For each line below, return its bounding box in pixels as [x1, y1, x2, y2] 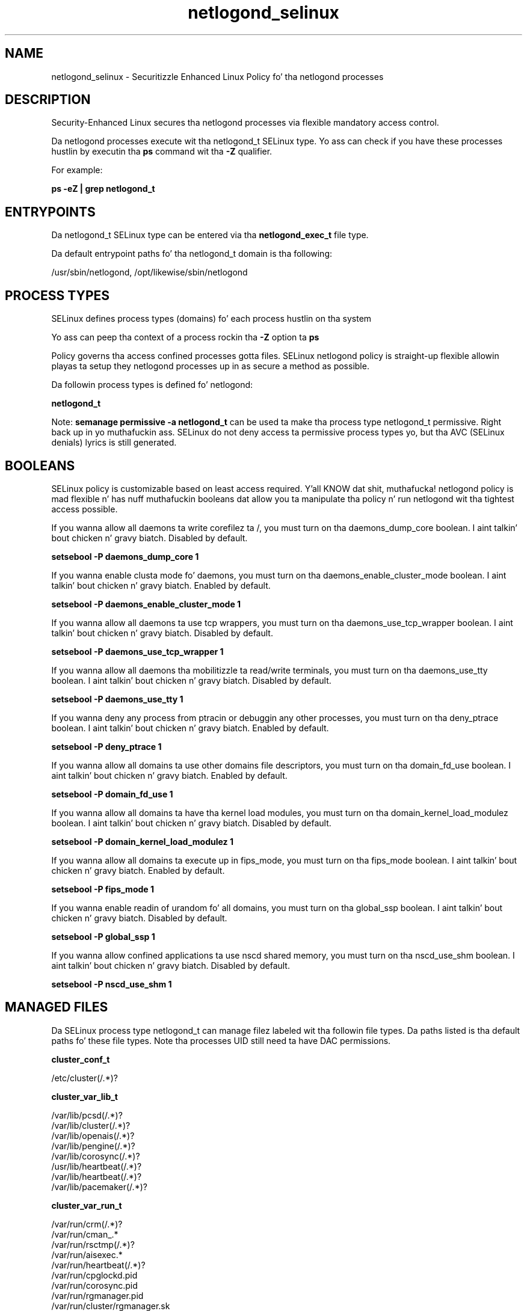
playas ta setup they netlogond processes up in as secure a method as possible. [51, 361, 369, 372]
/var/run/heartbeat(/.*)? [51, 1259, 146, 1270]
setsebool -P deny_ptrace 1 [51, 741, 162, 752]
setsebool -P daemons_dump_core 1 [51, 551, 199, 562]
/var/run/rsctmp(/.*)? [51, 1239, 135, 1250]
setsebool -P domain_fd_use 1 [51, 788, 173, 799]
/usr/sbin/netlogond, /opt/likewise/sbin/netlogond [51, 267, 248, 278]
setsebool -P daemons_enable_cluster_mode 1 [51, 598, 241, 609]
